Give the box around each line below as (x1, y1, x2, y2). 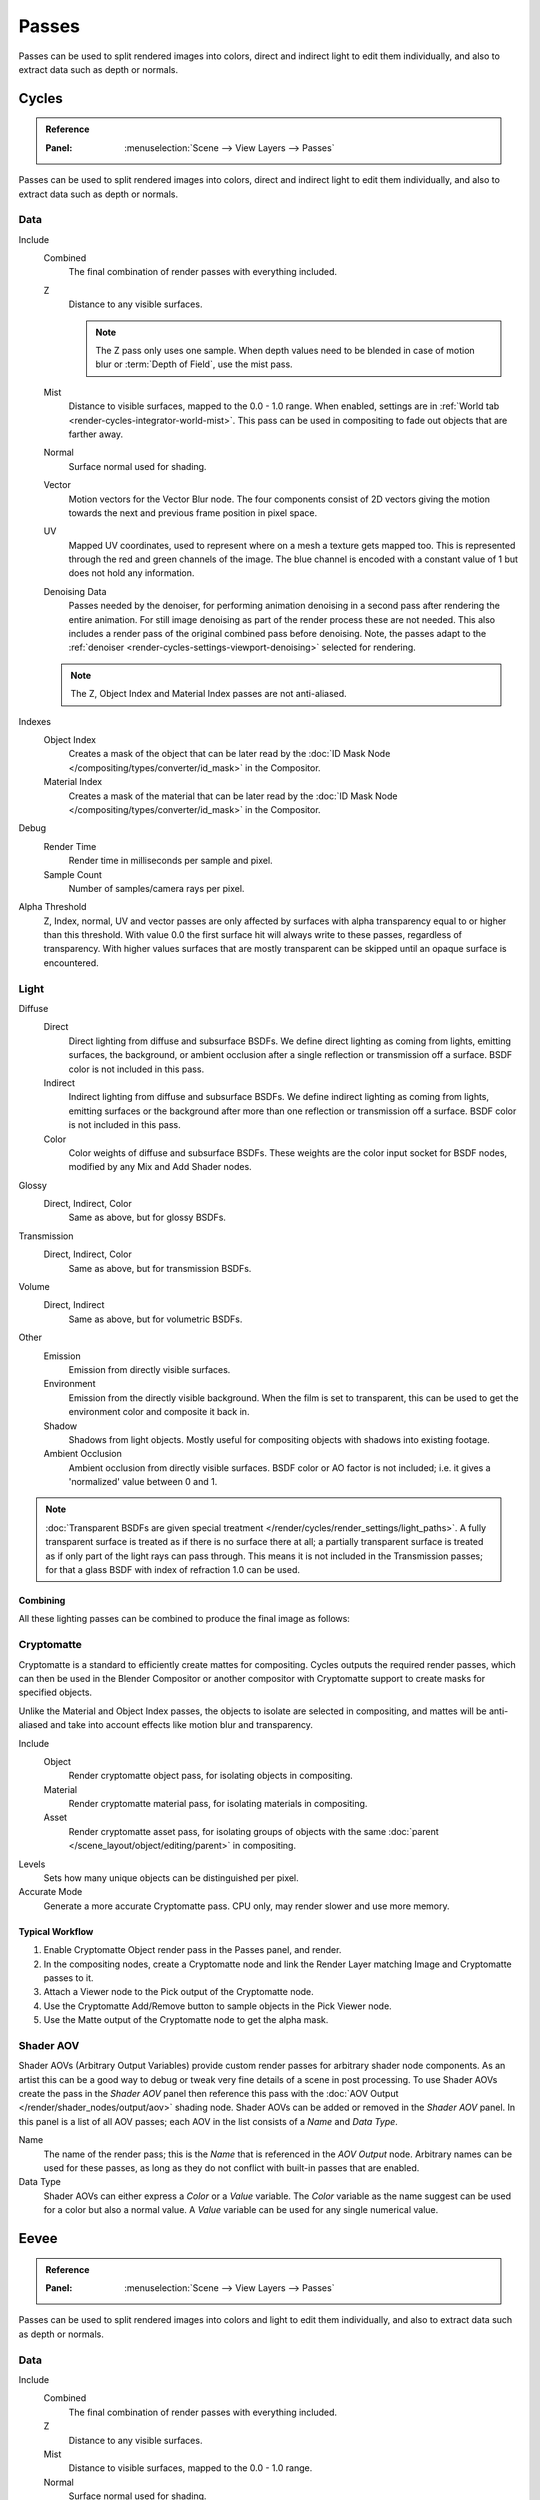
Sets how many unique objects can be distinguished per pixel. (43, 1872, 299, 1884)
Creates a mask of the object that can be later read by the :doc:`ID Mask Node (68, 748, 391, 760)
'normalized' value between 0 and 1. (68, 1476, 218, 1488)
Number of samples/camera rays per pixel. (68, 882, 245, 894)
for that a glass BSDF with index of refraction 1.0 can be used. (45, 1564, 300, 1576)
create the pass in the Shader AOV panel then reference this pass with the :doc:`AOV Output (18, 2088, 399, 2100)
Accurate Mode (18, 1886, 83, 1898)
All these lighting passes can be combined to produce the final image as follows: (18, 1613, 350, 1625)
